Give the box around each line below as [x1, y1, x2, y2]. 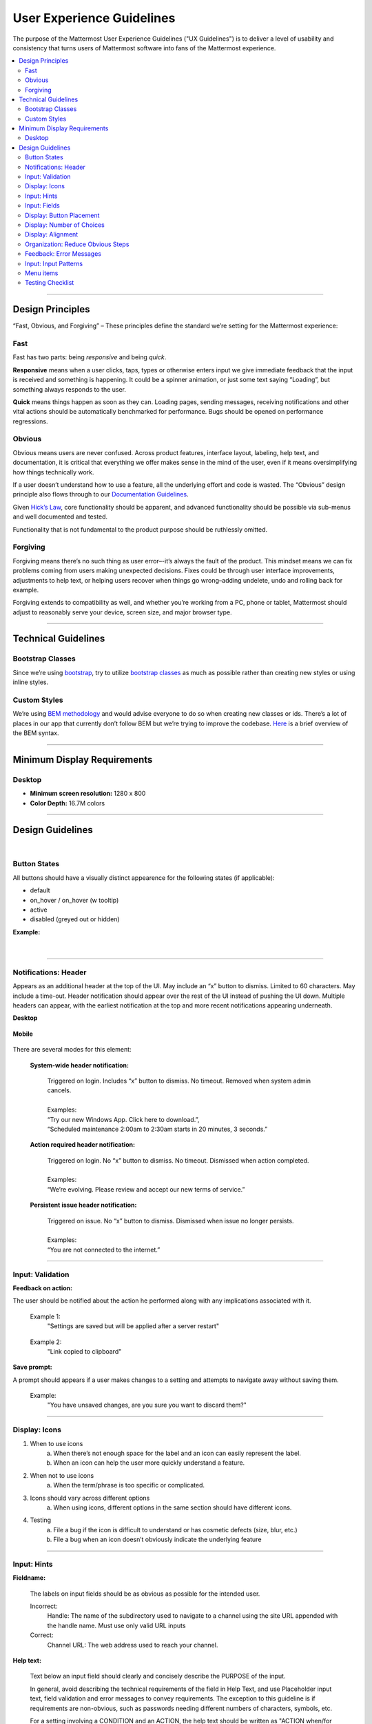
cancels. [47, 1086, 72, 1094]
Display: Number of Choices [25, 221, 105, 229]
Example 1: [30, 1312, 61, 1321]
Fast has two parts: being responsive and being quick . [12, 353, 167, 361]
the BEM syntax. [12, 729, 59, 737]
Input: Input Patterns [25, 259, 83, 268]
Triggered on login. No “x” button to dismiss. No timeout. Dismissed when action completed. [47, 1156, 309, 1165]
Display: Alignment [25, 230, 79, 239]
